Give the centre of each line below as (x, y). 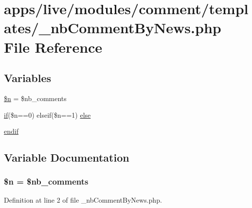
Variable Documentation (67, 157)
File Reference (53, 47)
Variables (28, 78)
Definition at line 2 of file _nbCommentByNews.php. (83, 199)
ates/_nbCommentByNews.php (113, 28)
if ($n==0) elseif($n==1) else (47, 114)
